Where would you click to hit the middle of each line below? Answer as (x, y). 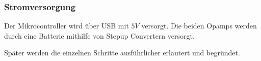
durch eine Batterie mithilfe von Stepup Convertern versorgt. (99, 35)
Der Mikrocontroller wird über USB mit (67, 26)
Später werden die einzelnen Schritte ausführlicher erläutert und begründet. (122, 53)
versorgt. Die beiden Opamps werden (199, 26)
